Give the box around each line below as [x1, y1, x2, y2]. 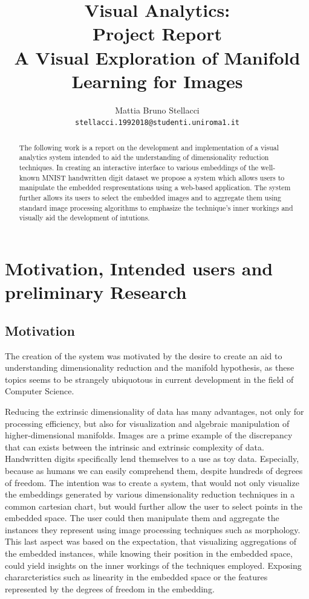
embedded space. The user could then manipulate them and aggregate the [5, 511, 279, 524]
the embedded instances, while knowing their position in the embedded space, [5, 547, 293, 560]
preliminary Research [5, 280, 187, 304]
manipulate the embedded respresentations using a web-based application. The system [19, 182, 291, 193]
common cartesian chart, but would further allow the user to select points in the [5, 499, 303, 512]
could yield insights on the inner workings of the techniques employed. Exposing [5, 559, 302, 571]
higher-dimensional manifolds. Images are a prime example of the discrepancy [5, 429, 293, 441]
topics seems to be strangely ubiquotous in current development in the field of [5, 373, 294, 385]
